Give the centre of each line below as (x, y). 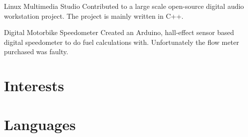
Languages (40, 124)
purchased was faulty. (36, 51)
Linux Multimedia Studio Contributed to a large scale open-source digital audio (124, 6)
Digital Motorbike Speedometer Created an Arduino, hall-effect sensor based (119, 32)
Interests (34, 86)
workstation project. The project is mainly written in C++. (94, 16)
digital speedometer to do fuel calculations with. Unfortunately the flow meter (122, 42)
